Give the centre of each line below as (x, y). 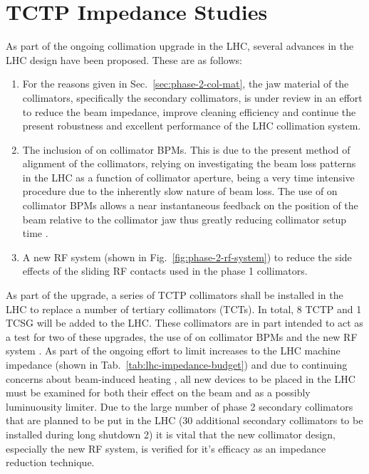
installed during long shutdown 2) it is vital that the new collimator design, (171, 434)
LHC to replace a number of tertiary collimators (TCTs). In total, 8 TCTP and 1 (184, 309)
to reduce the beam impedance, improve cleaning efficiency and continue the (189, 111)
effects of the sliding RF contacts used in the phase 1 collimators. (165, 271)
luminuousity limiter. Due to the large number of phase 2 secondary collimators (180, 406)
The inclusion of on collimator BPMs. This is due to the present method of (186, 149)
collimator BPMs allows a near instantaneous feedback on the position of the (190, 205)
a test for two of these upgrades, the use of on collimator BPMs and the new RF (182, 336)
